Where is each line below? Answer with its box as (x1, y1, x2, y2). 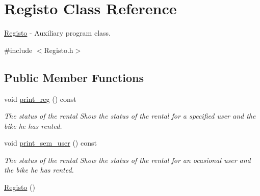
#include (4, 44, 33, 55)
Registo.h (44, 44, 73, 55)
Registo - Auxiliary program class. (4, 27, 111, 38)
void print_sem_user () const (4, 137, 97, 148)
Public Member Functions (4, 69, 144, 85)
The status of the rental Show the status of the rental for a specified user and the (4, 110, 256, 121)
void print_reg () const (4, 93, 76, 104)
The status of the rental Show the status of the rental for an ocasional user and (4, 154, 251, 165)
